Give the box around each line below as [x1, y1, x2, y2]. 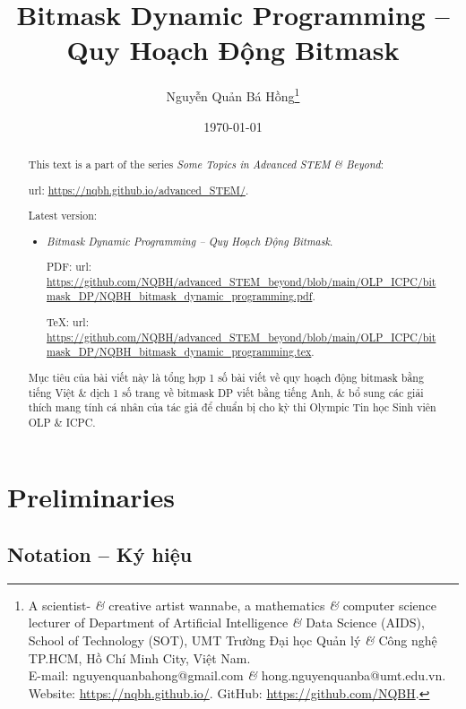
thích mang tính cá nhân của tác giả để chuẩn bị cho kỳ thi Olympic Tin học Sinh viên [28, 400, 436, 415]
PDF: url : [47, 259, 92, 274]
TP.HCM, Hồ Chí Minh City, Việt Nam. [28, 648, 251, 667]
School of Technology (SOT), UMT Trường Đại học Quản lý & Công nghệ [28, 631, 437, 650]
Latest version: [28, 208, 98, 223]
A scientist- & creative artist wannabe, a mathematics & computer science [28, 595, 436, 614]
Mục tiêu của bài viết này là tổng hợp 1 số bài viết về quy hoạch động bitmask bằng [28, 369, 424, 385]
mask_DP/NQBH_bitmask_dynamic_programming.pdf [47, 289, 313, 304]
